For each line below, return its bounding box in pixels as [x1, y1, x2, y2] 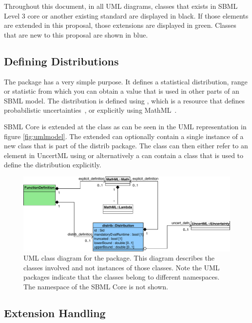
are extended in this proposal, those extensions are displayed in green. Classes [4, 20, 236, 30]
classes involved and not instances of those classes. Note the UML [23, 262, 220, 272]
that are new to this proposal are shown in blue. [4, 29, 148, 40]
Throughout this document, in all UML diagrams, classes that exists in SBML [4, 1, 238, 11]
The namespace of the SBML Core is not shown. [23, 282, 168, 292]
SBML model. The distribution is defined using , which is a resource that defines [4, 95, 245, 105]
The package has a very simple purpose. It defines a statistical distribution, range [4, 76, 248, 86]
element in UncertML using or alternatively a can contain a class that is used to [4, 150, 244, 160]
